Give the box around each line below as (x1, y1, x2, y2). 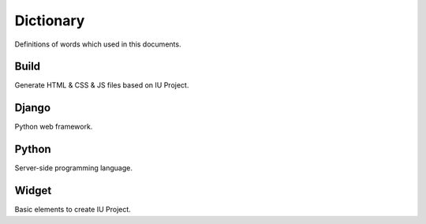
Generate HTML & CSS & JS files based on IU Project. (14, 80, 189, 90)
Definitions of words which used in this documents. (14, 39, 181, 49)
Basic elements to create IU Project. (14, 205, 132, 215)
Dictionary (14, 12, 85, 29)
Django (14, 101, 51, 114)
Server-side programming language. (14, 163, 133, 173)
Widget (14, 184, 52, 197)
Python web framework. (14, 122, 93, 132)
